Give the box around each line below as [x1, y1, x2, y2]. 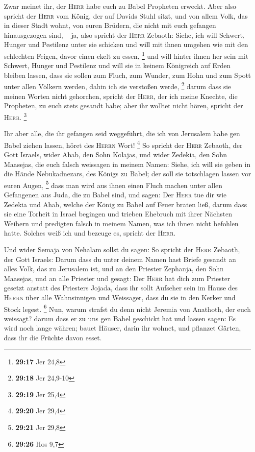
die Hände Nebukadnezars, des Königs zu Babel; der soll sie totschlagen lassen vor [4, 168, 251, 179]
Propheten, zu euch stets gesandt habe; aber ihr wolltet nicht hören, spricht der [4, 100, 243, 111]
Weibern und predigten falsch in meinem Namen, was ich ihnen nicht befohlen [4, 218, 239, 228]
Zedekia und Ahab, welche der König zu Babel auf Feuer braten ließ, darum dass [4, 199, 247, 209]
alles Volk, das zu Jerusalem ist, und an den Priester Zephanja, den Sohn [4, 263, 224, 274]
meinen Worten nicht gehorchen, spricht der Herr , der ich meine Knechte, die [4, 91, 238, 101]
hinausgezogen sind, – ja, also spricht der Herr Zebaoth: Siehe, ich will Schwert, [4, 29, 245, 40]
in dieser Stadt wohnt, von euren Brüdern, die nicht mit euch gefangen [4, 20, 216, 30]
